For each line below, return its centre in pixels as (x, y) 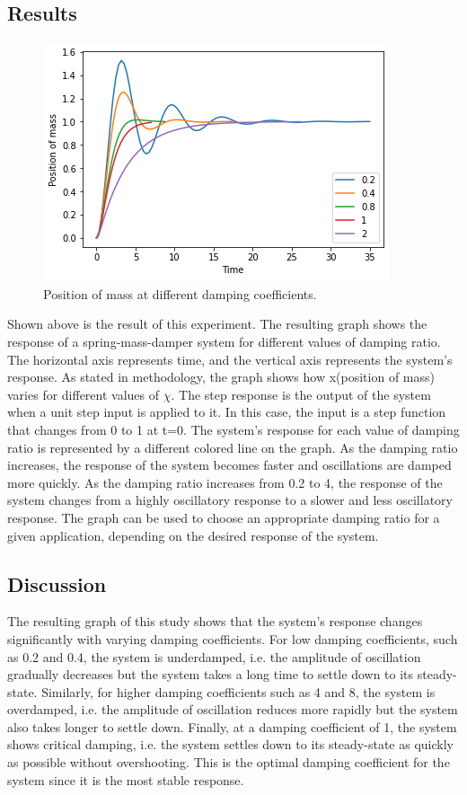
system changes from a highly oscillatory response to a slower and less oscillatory (230, 500)
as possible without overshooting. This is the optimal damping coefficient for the (229, 762)
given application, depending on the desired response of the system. (193, 535)
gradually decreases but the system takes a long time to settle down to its (211, 674)
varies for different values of (84, 394)
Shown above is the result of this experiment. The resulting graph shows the (217, 324)
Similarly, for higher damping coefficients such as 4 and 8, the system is (238, 691)
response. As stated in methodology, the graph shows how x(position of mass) (221, 377)
